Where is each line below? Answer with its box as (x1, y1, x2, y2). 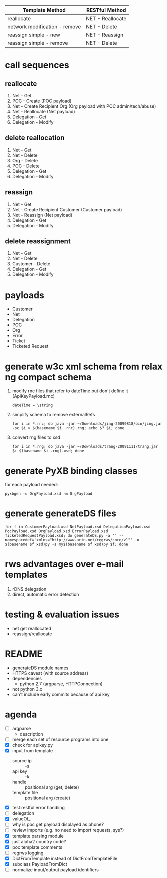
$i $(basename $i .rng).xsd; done (12, 448, 84, 454)
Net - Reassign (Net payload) (12, 212, 73, 218)
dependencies (12, 676, 42, 681)
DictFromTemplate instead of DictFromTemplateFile (12, 855, 118, 861)
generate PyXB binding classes (5, 465, 138, 476)
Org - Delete (12, 157, 38, 163)
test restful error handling (12, 805, 65, 811)
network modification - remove (7, 23, 81, 30)
